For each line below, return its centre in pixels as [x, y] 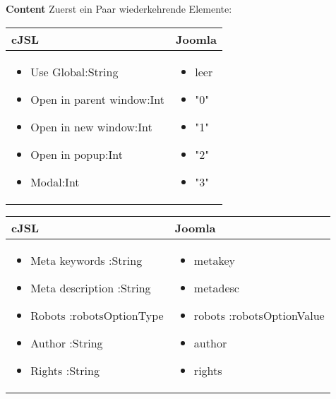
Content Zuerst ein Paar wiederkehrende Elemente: [119, 8]
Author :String [67, 343]
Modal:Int [55, 181]
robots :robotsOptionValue [259, 315]
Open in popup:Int [77, 154]
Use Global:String [74, 71]
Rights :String [65, 370]
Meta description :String [91, 287]
